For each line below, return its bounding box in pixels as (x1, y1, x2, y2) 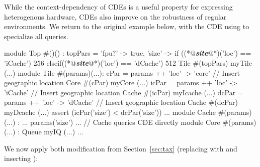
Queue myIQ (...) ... (22, 126, 83, 137)
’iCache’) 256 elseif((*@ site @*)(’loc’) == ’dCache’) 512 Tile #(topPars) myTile (4, 57, 252, 68)
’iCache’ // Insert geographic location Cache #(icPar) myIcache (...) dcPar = (4, 87, 243, 97)
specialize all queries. (4, 31, 68, 41)
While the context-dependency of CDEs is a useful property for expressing (4, 2, 233, 12)
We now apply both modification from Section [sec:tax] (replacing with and (4, 143, 237, 153)
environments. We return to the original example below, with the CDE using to (4, 21, 249, 32)
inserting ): (4, 153, 38, 163)
